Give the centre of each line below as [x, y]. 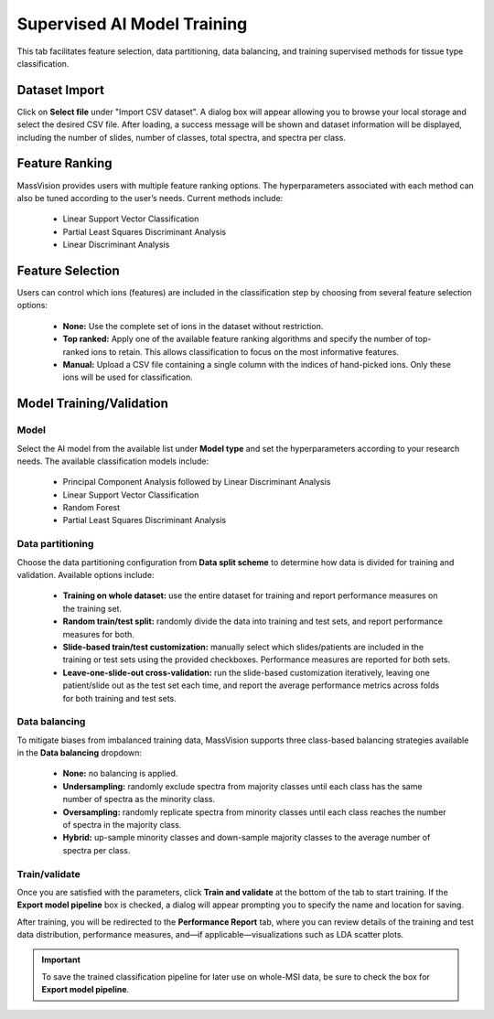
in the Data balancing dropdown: [79, 753]
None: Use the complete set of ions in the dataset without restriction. [193, 326]
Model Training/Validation [93, 404]
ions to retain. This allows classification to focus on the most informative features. [245, 351]
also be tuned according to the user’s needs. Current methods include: [150, 198]
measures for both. [98, 634]
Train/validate [49, 874]
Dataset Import [61, 90]
